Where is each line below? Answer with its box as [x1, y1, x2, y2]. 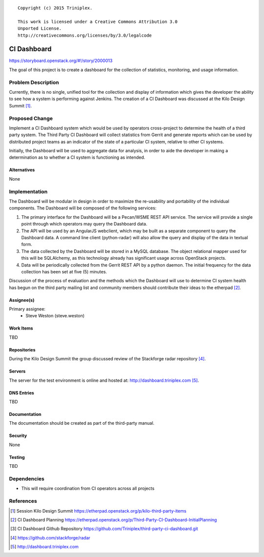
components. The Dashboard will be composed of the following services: [9, 205, 156, 211]
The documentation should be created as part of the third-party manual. [9, 420, 154, 426]
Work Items [9, 325, 33, 331]
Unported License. [18, 26, 62, 31]
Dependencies [9, 475, 45, 482]
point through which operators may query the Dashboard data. [21, 221, 148, 227]
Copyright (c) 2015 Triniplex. [18, 5, 93, 11]
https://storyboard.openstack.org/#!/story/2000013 [9, 58, 112, 63]
